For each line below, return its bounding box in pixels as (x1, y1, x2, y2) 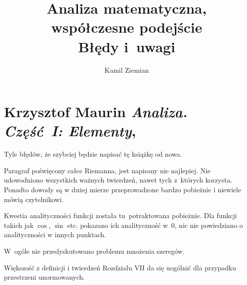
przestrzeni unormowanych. (4, 272, 85, 282)
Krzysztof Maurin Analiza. (4, 102, 188, 122)
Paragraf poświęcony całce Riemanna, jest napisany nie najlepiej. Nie (4, 165, 210, 175)
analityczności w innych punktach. (4, 229, 106, 240)
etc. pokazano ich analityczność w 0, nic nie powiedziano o (67, 220, 243, 230)
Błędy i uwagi (78, 36, 175, 56)
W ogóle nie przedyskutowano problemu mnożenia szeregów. (4, 245, 185, 256)
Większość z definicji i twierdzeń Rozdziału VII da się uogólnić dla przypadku (4, 262, 236, 272)
